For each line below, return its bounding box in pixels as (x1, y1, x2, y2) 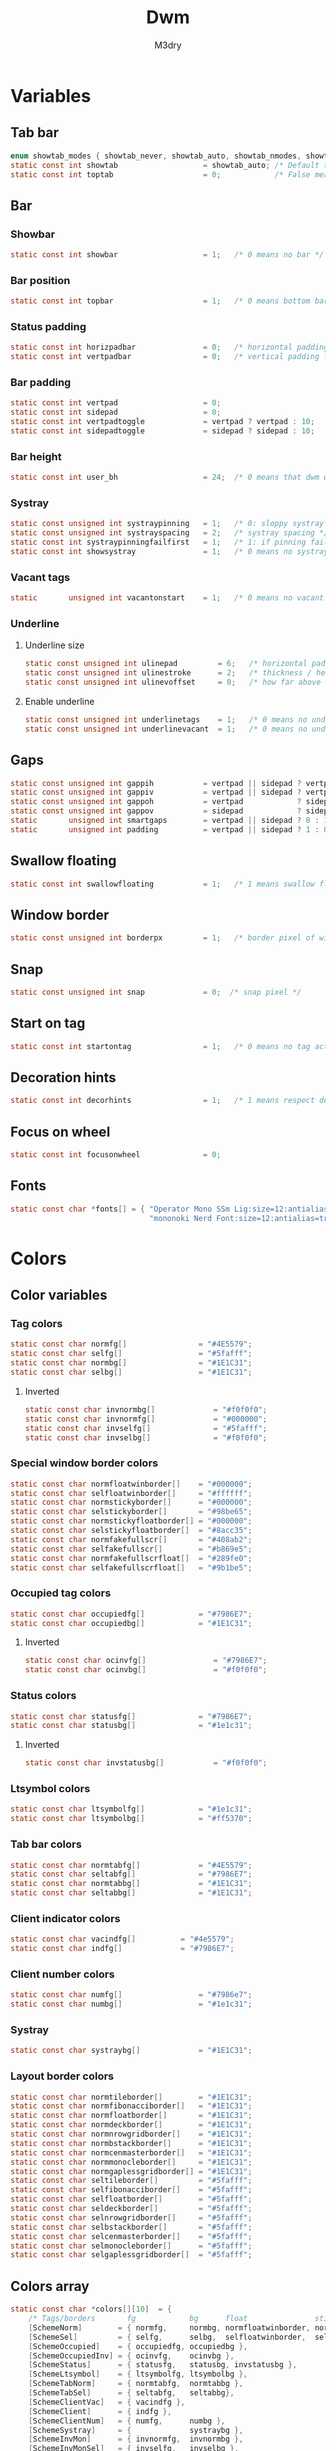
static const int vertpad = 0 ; (10, 398, 222, 408)
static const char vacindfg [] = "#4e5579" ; (10, 1934, 235, 1945)
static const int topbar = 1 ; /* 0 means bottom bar (10, 296, 329, 306)
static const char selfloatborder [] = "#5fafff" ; (10, 2194, 253, 2205)
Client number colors (10, 1967, 115, 1981)
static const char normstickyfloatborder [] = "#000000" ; (10, 1516, 253, 1526)
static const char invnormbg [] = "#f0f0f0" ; (24, 1404, 268, 1415)
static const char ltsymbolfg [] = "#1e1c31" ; (10, 1804, 253, 1815)
